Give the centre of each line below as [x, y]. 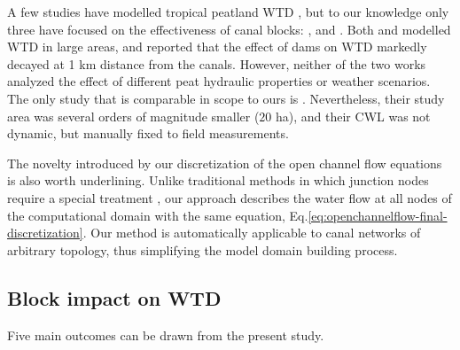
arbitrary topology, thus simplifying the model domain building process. [203, 249]
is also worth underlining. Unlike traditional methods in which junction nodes [218, 180]
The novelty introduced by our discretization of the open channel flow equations [225, 163]
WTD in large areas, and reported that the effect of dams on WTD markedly [217, 47]
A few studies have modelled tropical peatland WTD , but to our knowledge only [228, 12]
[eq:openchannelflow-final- [378, 215]
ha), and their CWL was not [353, 116]
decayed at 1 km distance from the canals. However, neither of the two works [217, 63]
